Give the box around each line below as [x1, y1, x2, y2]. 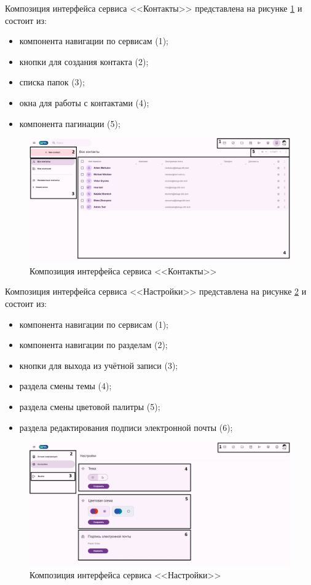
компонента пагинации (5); [19, 117, 120, 130]
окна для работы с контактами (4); [19, 96, 149, 109]
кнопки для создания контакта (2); [19, 55, 149, 68]
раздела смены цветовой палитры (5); [19, 400, 160, 413]
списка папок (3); [19, 76, 85, 88]
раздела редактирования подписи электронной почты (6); [19, 420, 233, 433]
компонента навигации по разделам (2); [19, 338, 168, 351]
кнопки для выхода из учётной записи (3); [19, 358, 178, 371]
